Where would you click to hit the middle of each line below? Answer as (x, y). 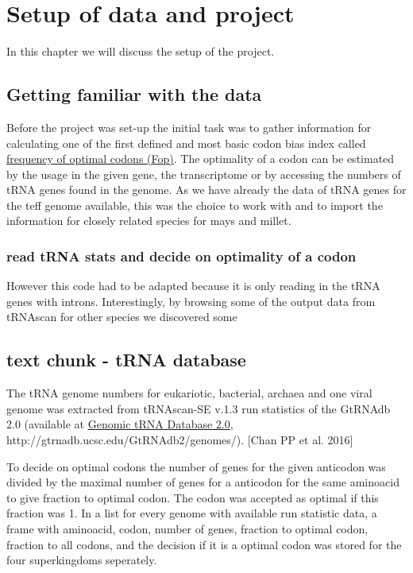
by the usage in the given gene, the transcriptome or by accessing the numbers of (204, 174)
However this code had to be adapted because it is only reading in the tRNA (193, 286)
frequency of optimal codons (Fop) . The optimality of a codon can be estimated (201, 159)
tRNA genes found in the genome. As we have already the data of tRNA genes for (206, 190)
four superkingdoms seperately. (82, 560)
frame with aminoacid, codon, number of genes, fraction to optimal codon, (187, 529)
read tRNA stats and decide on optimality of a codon (181, 256)
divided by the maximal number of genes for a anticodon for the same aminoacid (203, 482)
